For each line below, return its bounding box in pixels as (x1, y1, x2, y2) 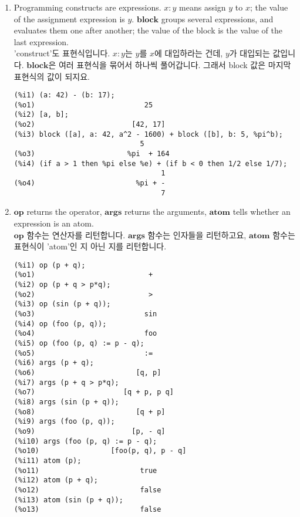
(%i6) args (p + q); (14, 359, 94, 367)
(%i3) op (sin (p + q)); (14, 300, 111, 309)
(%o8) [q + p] (14, 407, 166, 416)
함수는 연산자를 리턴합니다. (26, 228, 126, 241)
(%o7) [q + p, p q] (14, 388, 174, 397)
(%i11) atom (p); (14, 456, 82, 465)
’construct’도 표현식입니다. (14, 47, 110, 59)
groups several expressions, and (161, 12, 274, 25)
